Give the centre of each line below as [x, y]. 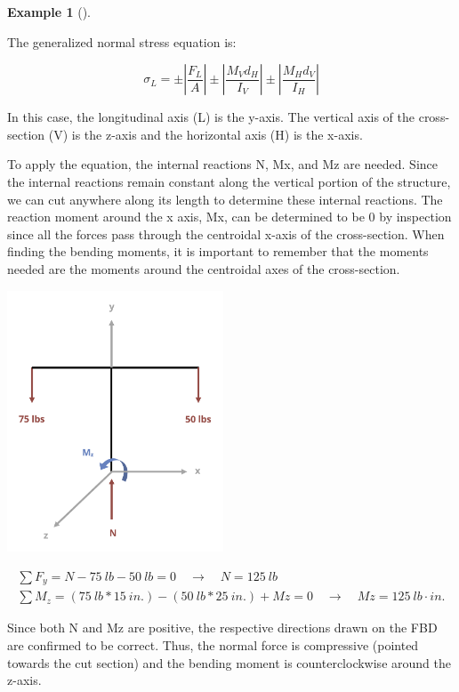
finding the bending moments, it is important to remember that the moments [218, 251]
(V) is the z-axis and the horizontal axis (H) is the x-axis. [205, 134]
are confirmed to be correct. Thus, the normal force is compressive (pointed [213, 645]
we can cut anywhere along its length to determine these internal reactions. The [225, 199]
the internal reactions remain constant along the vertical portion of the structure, [229, 181]
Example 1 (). [49, 12]
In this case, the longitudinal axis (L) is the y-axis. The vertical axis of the [211, 117]
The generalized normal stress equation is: [122, 41]
